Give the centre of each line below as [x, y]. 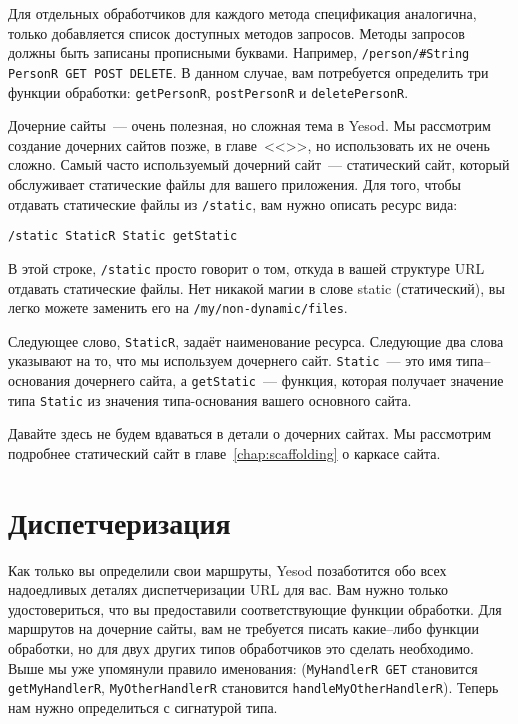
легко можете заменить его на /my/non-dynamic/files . [178, 307]
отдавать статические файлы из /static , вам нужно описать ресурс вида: [233, 203]
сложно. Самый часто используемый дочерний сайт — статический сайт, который [259, 164]
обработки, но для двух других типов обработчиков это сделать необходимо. [241, 648]
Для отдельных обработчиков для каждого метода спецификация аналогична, [242, 13]
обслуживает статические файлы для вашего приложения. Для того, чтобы [234, 183]
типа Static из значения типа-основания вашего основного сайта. [210, 399]
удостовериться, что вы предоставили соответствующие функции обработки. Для [255, 608]
